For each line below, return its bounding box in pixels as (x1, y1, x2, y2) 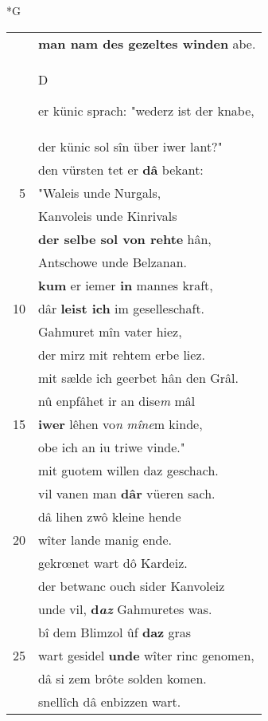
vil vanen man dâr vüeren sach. (38, 483, 216, 502)
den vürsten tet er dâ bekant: (38, 160, 204, 179)
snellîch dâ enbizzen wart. (38, 691, 181, 711)
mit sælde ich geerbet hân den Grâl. (38, 368, 239, 387)
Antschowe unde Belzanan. (38, 252, 187, 271)
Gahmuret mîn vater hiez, (38, 321, 182, 341)
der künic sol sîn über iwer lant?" (38, 136, 223, 156)
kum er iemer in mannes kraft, (38, 275, 213, 294)
